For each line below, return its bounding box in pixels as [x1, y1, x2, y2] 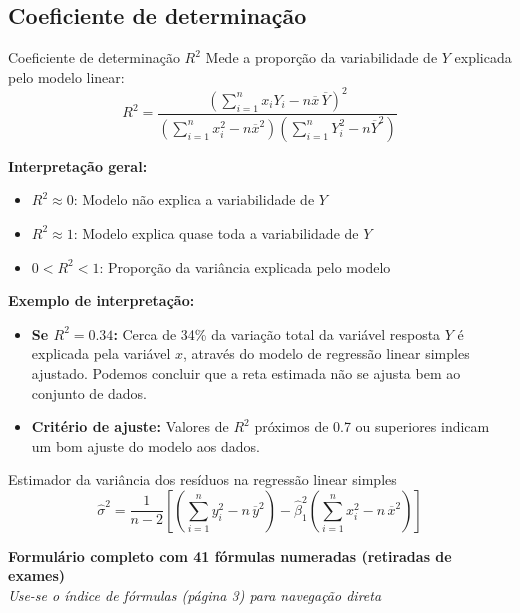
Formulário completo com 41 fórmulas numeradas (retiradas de [8, 545, 452, 566]
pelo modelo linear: [8, 66, 125, 87]
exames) [8, 565, 66, 586]
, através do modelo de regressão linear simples [182, 343, 470, 364]
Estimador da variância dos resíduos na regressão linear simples [8, 469, 397, 490]
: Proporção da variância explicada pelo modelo [99, 256, 391, 277]
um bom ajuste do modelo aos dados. [31, 435, 260, 456]
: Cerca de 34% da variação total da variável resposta [113, 323, 441, 344]
